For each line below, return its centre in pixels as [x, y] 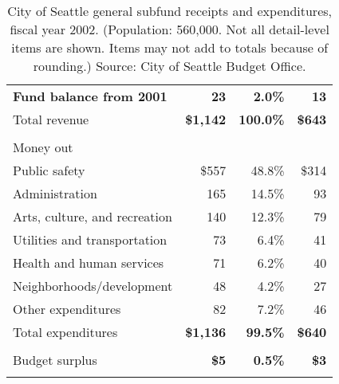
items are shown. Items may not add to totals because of [170, 47]
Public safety [49, 170]
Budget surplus [55, 360]
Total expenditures [65, 332]
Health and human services [89, 263]
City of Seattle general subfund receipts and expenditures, [169, 11]
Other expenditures [67, 309]
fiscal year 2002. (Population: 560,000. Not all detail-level [169, 29]
